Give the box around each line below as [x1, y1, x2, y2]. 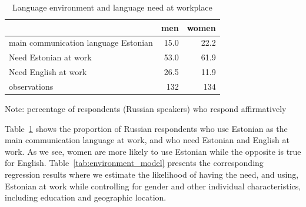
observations [9, 80, 54, 92]
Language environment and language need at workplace [12, 1, 212, 13]
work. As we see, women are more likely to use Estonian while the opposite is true [5, 145, 301, 157]
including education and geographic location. [5, 191, 167, 203]
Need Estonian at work [9, 51, 92, 63]
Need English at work [9, 66, 87, 78]
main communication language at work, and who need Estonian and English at [5, 134, 290, 146]
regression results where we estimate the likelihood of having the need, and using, [5, 168, 299, 181]
